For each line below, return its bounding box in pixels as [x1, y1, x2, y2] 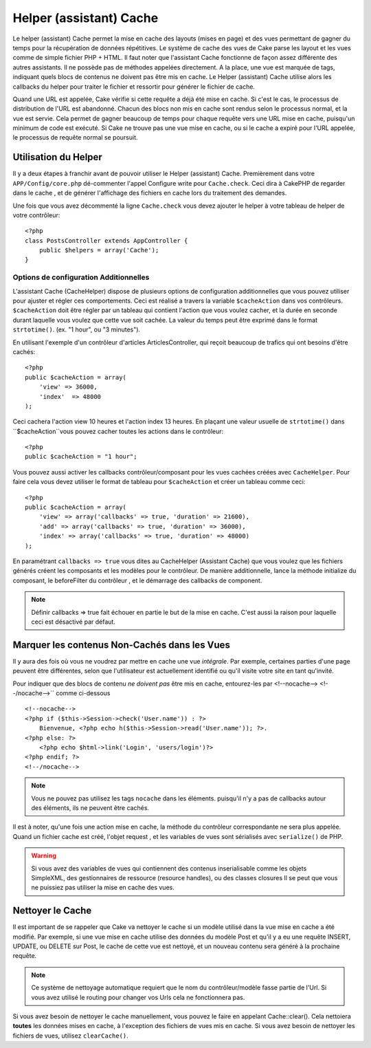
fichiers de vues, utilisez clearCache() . [12, 1031, 128, 1040]
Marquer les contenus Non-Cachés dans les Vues [12, 639, 230, 651]
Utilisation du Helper [12, 151, 102, 163]
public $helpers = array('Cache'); [38, 246, 159, 254]
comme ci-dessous [56, 689, 111, 697]
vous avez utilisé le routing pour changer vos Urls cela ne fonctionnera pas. [31, 993, 245, 1001]
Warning [31, 851, 56, 860]
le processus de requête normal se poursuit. [12, 133, 138, 142]
